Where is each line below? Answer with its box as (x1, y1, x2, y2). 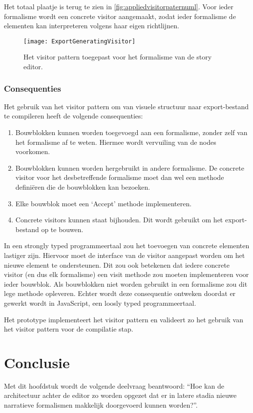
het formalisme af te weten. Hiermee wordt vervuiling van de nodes (15, 137, 216, 147)
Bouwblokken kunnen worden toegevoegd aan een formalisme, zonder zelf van (15, 127, 248, 138)
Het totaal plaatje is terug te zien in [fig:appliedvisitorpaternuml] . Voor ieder (4, 1, 233, 11)
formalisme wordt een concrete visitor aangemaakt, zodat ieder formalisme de (4, 11, 236, 21)
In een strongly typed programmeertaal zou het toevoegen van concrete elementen (4, 240, 250, 251)
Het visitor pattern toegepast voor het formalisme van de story (23, 52, 212, 62)
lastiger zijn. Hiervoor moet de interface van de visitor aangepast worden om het (4, 250, 245, 260)
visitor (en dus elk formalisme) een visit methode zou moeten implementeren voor (4, 269, 249, 279)
